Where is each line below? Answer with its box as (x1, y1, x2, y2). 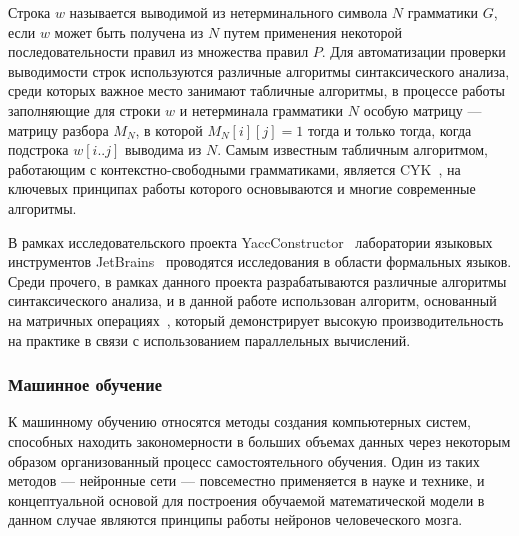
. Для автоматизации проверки (321, 41, 506, 62)
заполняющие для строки (8, 99, 161, 120)
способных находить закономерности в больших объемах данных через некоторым (8, 430, 511, 451)
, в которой (135, 119, 203, 140)
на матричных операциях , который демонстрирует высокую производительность (8, 309, 504, 330)
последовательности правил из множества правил (8, 41, 309, 62)
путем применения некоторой (223, 21, 403, 42)
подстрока (8, 139, 69, 160)
